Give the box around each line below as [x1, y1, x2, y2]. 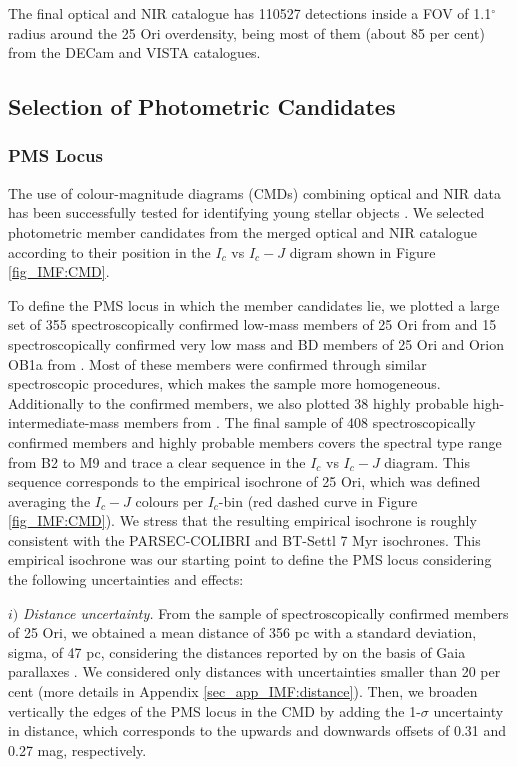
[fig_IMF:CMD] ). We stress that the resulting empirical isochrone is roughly [8, 510, 477, 531]
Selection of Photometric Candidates [8, 91, 396, 122]
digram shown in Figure [289, 241, 436, 262]
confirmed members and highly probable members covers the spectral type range [8, 431, 502, 452]
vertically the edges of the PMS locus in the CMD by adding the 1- [8, 700, 421, 721]
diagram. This [384, 451, 471, 472]
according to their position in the [8, 241, 211, 262]
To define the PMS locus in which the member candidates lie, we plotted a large [8, 294, 500, 315]
